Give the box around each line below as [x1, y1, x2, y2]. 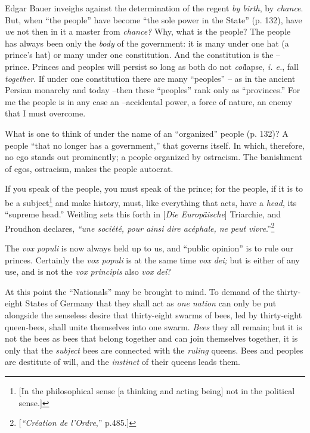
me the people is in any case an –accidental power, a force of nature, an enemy [5, 95, 293, 108]
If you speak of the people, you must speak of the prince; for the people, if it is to [5, 182, 303, 195]
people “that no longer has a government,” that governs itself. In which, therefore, [5, 139, 305, 151]
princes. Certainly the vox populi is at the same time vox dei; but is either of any [5, 253, 300, 266]
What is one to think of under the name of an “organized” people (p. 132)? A [5, 127, 289, 139]
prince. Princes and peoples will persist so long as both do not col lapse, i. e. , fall [5, 60, 299, 72]
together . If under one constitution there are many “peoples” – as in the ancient [5, 72, 296, 84]
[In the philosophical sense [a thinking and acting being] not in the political [18, 384, 295, 397]
